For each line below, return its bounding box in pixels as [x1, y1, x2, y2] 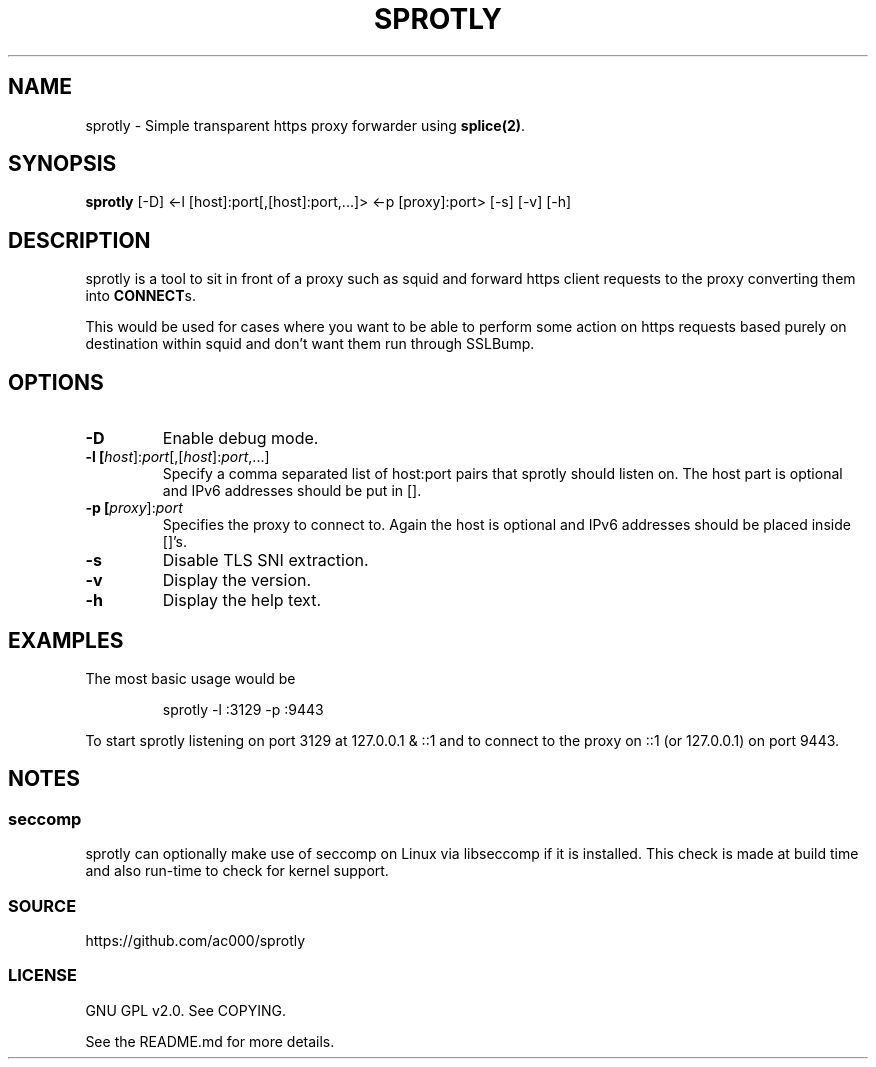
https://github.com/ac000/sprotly [85, 931, 306, 949]
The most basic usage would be [85, 669, 296, 687]
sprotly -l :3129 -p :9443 [162, 700, 324, 718]
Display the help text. [162, 590, 321, 611]
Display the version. [162, 570, 312, 591]
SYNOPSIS [8, 151, 117, 177]
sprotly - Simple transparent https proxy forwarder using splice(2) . [85, 116, 526, 134]
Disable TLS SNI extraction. [162, 550, 369, 571]
